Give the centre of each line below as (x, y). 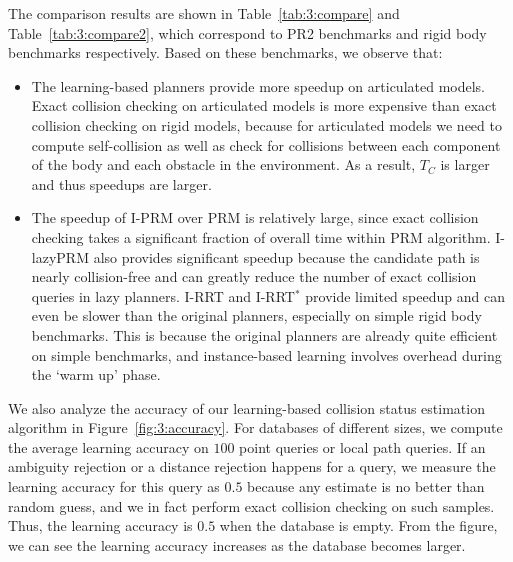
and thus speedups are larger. (121, 183)
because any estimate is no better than (366, 486)
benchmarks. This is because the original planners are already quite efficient (264, 334)
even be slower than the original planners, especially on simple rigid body (256, 315)
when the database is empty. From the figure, (358, 525)
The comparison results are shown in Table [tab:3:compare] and (204, 13)
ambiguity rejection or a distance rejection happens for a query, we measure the (252, 466)
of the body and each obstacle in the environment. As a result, (223, 164)
